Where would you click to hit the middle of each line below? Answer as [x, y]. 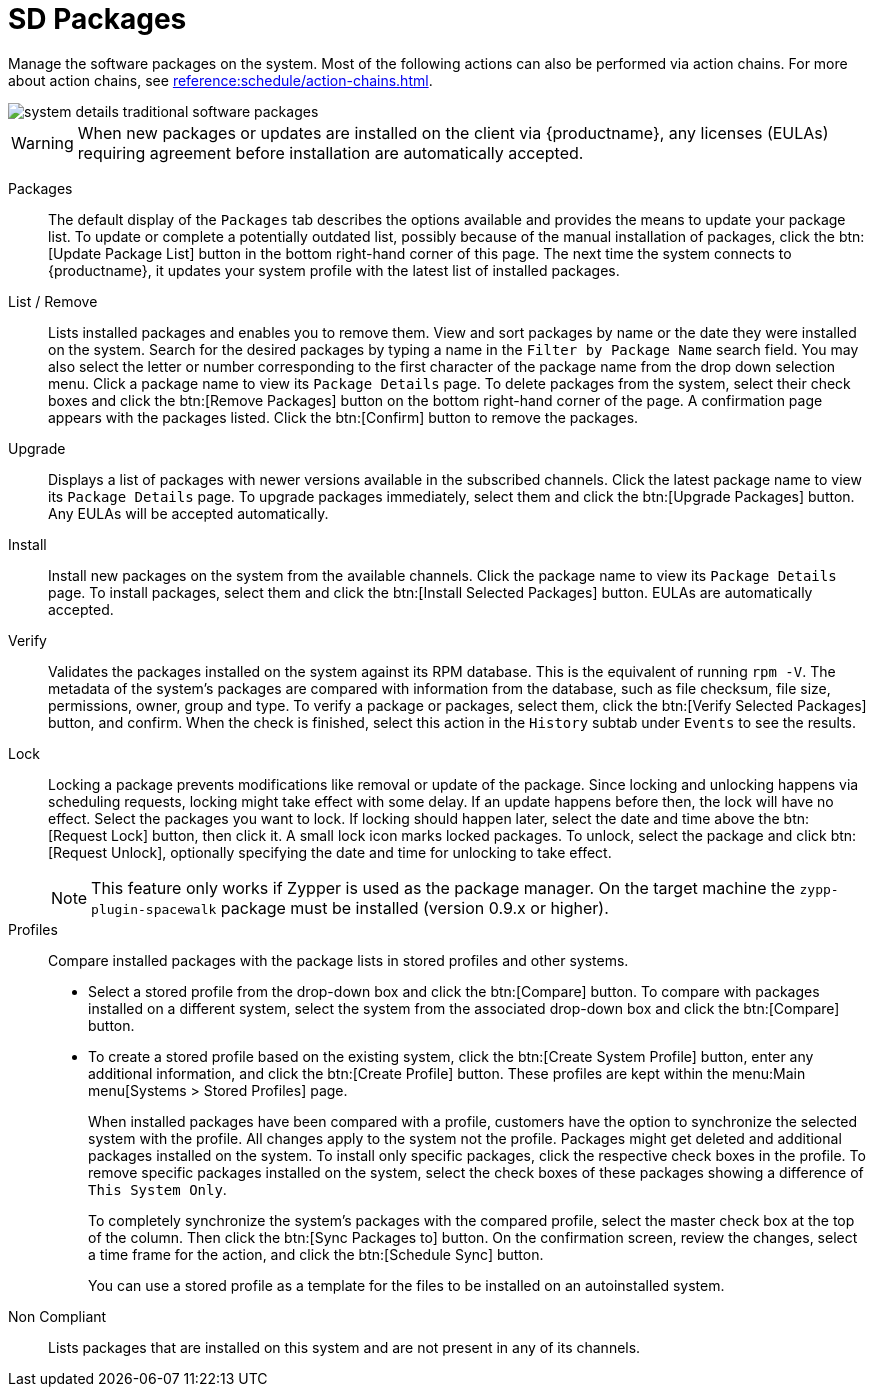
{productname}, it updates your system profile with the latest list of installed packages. [334, 270]
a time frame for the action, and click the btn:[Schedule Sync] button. [316, 1254]
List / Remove [53, 301]
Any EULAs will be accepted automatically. [188, 513]
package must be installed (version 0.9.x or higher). [414, 907]
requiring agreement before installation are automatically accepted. [330, 152]
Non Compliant [57, 1316]
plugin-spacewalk [154, 909]
